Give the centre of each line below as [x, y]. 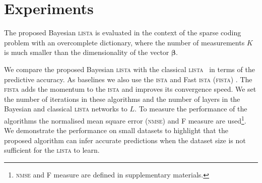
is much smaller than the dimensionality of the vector [87, 52]
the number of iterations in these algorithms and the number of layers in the [122, 99]
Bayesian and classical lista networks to [66, 109]
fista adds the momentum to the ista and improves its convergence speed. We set [130, 89]
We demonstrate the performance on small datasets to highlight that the [116, 130]
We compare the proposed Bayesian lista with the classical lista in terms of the [129, 69]
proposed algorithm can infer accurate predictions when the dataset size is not [125, 140]
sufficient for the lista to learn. [52, 150]
